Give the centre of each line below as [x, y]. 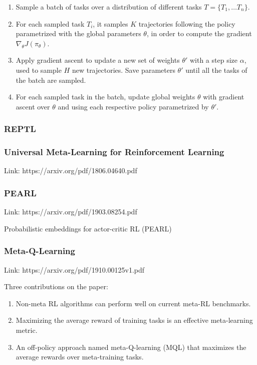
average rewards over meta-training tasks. [80, 357]
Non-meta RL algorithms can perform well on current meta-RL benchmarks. [133, 303]
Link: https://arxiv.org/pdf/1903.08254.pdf [71, 212]
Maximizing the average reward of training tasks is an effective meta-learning [134, 320]
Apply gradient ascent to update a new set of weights [98, 60]
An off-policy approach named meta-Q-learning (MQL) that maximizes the [131, 347]
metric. [27, 330]
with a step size [213, 60]
